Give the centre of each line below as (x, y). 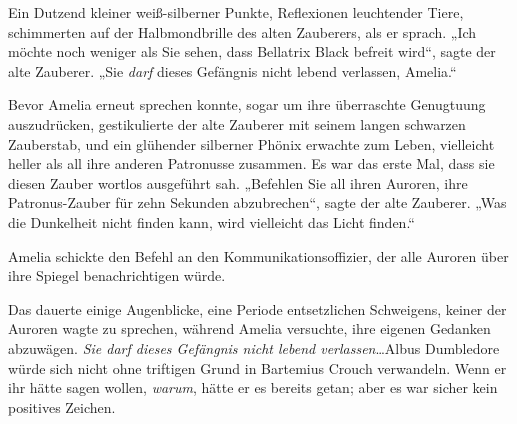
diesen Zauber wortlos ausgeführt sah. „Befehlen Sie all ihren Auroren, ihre (238, 182)
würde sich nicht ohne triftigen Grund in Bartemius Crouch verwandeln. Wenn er (257, 367)
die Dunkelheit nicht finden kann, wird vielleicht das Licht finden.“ (211, 221)
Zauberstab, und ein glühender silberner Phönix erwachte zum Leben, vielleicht (251, 143)
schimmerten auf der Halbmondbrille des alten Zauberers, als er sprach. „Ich (242, 31)
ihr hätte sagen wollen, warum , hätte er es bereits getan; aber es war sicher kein (253, 387)
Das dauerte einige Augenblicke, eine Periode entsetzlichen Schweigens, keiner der (257, 308)
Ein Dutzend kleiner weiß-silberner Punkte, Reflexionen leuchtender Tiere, (236, 12)
